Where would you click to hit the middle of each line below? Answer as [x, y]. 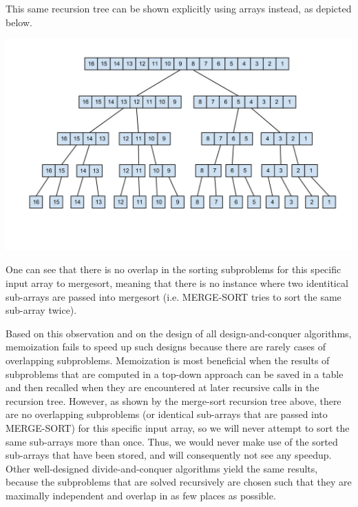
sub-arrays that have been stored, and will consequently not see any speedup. [169, 455]
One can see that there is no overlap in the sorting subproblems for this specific [173, 269]
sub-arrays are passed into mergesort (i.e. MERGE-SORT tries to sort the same [173, 296]
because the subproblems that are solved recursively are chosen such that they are [179, 482]
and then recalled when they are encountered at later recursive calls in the [162, 387]
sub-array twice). [41, 310]
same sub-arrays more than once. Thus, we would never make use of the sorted [172, 441]
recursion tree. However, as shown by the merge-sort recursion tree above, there [173, 400]
